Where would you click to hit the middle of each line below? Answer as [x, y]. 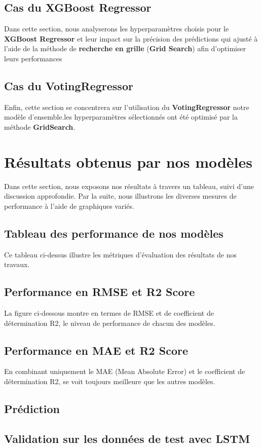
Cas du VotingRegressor [69, 85]
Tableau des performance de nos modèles [114, 233]
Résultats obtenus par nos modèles [128, 161]
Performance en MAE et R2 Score [96, 350]
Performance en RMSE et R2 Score [100, 292]
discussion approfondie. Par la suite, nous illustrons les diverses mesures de [120, 196]
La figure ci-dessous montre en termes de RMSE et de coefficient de [109, 313]
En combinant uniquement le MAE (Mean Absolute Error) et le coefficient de [125, 371]
